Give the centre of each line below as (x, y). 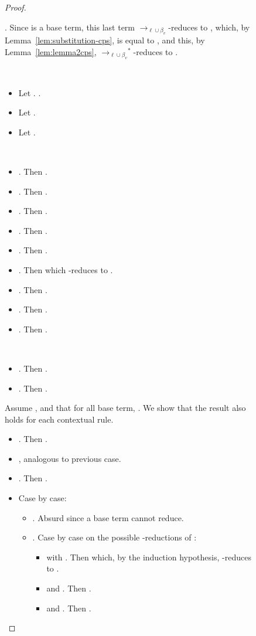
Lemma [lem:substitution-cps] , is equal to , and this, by (105, 40)
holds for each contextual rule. (59, 419)
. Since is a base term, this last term (70, 27)
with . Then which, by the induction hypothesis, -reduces (149, 557)
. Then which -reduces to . (66, 269)
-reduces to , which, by (209, 27)
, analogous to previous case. (70, 458)
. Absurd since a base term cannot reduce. (108, 517)
